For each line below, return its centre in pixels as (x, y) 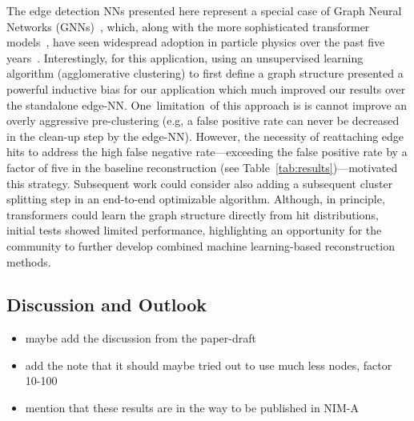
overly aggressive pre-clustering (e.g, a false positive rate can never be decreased (203, 120)
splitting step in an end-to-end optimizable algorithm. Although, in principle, (196, 199)
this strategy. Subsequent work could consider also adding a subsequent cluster (200, 183)
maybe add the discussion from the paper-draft (141, 338)
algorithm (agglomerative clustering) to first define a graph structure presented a (205, 73)
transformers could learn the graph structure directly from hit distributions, (193, 214)
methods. (29, 261)
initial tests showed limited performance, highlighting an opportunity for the (194, 230)
